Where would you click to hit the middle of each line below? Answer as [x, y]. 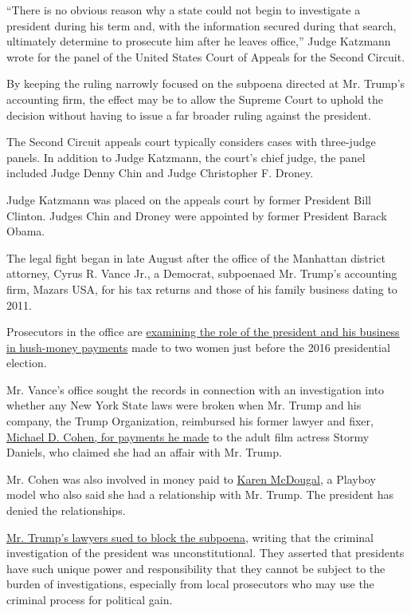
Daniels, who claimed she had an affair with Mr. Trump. [144, 452]
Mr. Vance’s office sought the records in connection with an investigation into [196, 389]
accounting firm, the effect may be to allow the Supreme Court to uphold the [195, 99]
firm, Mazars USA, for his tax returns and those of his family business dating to [202, 289]
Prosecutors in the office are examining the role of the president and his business [203, 332]
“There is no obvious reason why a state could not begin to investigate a [184, 10]
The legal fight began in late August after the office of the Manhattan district [196, 257]
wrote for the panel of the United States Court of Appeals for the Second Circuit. [206, 56]
